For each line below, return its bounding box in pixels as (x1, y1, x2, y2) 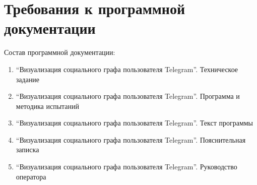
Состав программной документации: (4, 47, 115, 57)
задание (16, 74, 40, 84)
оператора (16, 171, 46, 181)
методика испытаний (16, 100, 80, 111)
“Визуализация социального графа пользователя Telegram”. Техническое (16, 64, 238, 74)
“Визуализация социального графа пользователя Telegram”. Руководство (16, 161, 237, 172)
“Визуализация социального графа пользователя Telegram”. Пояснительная (16, 134, 246, 145)
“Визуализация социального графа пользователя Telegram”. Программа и (16, 91, 240, 101)
